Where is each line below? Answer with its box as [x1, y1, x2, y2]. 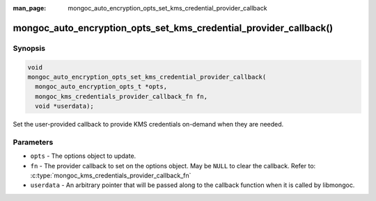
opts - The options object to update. [30, 152, 136, 160]
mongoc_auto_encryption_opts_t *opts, [35, 83, 167, 90]
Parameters [13, 137, 54, 147]
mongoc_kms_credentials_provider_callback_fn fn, [35, 93, 208, 100]
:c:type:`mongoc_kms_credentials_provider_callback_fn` [30, 171, 191, 180]
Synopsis [13, 43, 45, 53]
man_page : [13, 4, 47, 12]
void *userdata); [35, 102, 94, 111]
